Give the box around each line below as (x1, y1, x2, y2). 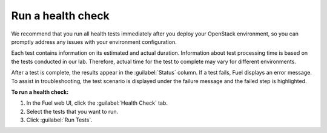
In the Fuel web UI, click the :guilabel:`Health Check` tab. (26, 99, 168, 107)
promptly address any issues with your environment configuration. (11, 38, 177, 45)
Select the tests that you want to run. (26, 108, 119, 115)
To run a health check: (11, 88, 69, 96)
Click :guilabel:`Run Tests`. (26, 116, 93, 123)
